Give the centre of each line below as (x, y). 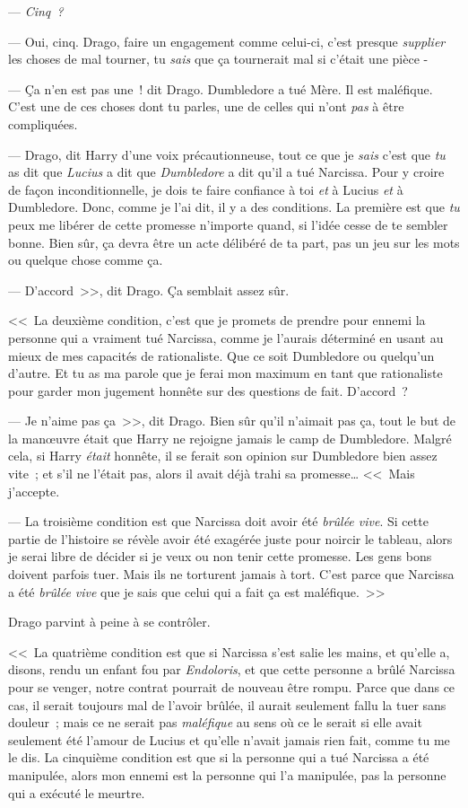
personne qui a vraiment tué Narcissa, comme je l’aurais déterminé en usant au (226, 337)
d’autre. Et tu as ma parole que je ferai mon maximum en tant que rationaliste (225, 373)
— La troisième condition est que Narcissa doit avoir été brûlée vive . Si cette (218, 521)
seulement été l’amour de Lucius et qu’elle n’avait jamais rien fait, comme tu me (229, 739)
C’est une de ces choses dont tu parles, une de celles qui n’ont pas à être (206, 106)
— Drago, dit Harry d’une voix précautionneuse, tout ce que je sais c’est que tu (227, 154)
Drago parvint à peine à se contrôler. (109, 622)
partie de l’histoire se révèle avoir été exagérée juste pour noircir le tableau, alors (230, 538)
